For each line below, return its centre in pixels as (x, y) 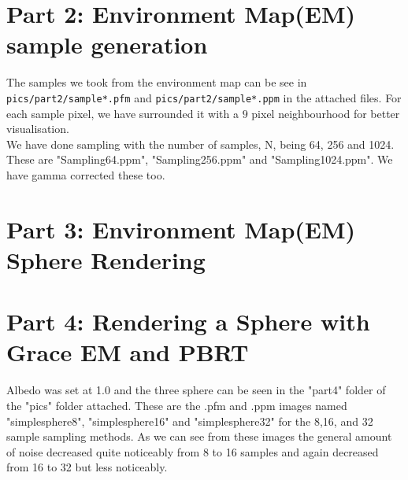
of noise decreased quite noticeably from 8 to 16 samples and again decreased (193, 451)
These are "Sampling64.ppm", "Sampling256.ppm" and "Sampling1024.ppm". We (200, 159)
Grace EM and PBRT (128, 352)
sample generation (107, 44)
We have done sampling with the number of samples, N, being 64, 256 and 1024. (200, 144)
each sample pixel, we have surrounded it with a (122, 113)
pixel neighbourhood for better (326, 113)
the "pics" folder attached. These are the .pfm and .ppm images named (177, 405)
